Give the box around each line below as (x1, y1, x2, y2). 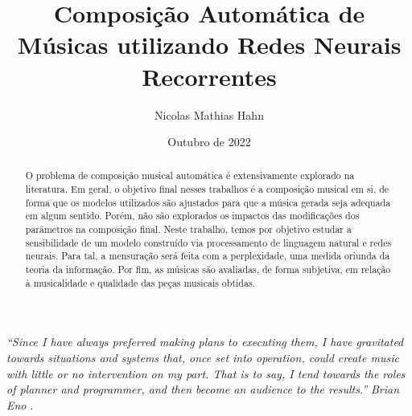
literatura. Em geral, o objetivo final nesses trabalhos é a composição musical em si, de (25, 182, 389, 196)
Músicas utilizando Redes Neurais (17, 28, 402, 61)
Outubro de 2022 (167, 133, 251, 150)
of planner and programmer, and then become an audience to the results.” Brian (6, 381, 400, 398)
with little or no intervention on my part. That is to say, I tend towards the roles (6, 365, 406, 381)
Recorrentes (142, 59, 277, 92)
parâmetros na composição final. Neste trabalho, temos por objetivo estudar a (25, 222, 352, 236)
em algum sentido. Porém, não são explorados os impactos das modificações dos (25, 209, 360, 222)
